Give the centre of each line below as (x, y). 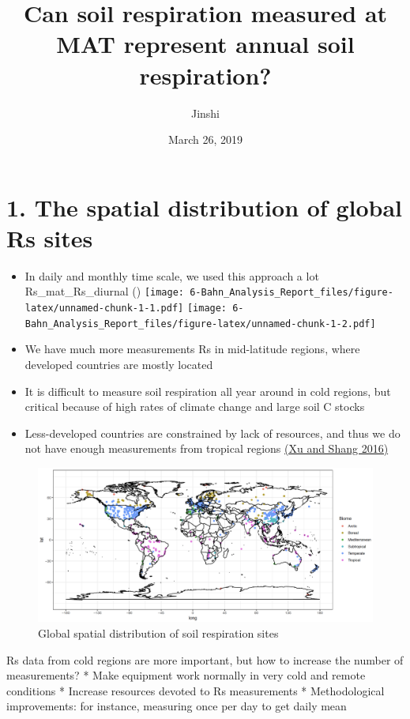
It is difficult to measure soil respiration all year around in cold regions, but (208, 391)
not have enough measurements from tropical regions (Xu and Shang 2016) (207, 448)
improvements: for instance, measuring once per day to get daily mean (177, 706)
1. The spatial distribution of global (205, 207)
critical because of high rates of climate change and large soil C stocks (195, 407)
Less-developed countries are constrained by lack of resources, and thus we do (213, 433)
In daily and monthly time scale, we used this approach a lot (172, 275)
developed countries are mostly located (119, 364)
